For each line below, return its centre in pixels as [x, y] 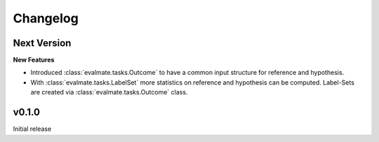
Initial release [32, 129]
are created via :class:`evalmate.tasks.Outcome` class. [109, 92]
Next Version [42, 43]
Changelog [46, 18]
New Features [34, 60]
